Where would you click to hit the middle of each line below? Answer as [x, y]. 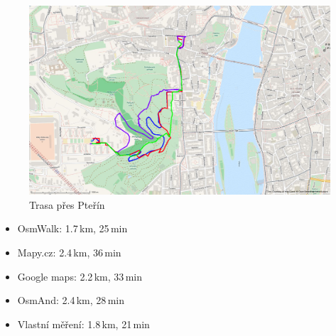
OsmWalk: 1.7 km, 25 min [72, 228]
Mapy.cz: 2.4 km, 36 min [69, 253]
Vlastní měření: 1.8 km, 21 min [83, 324]
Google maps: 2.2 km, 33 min [80, 276]
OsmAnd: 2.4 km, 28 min [71, 300]
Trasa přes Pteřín [67, 204]
